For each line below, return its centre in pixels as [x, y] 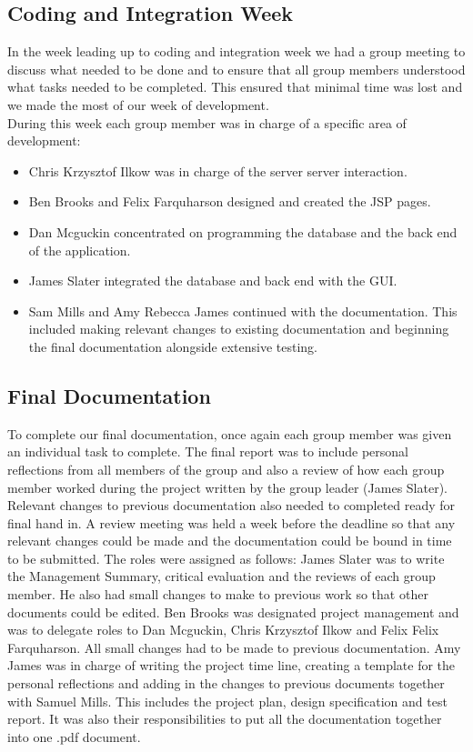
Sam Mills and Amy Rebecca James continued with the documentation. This [243, 311]
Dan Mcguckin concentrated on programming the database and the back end [243, 231]
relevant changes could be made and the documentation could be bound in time [230, 541]
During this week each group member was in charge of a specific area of [207, 122]
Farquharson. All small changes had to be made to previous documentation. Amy [234, 647]
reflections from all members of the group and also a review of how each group [226, 469]
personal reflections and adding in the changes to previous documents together [226, 683]
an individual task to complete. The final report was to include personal [208, 451]
